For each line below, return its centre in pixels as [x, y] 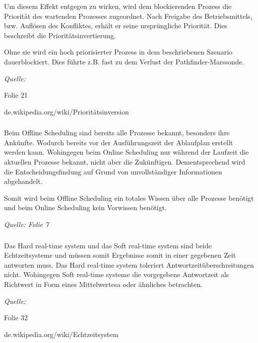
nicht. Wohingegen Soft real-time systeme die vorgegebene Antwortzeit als [117, 274]
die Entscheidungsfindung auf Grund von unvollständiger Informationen [113, 171]
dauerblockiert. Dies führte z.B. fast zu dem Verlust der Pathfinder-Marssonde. [124, 61]
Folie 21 [16, 95]
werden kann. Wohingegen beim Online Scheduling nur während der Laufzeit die [127, 152]
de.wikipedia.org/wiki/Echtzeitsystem [61, 334]
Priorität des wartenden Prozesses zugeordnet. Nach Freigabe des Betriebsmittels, [128, 16]
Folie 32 [16, 317]
